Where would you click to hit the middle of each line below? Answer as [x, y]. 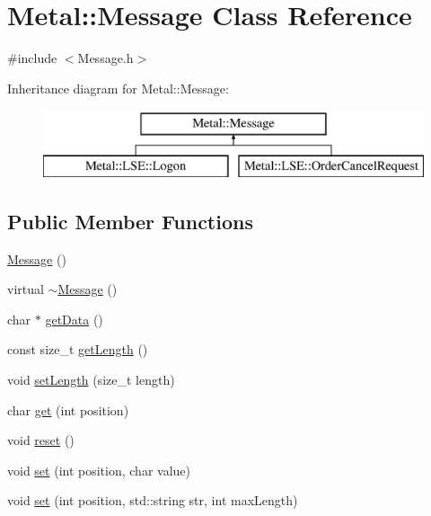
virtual [26, 289]
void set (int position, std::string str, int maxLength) [153, 500]
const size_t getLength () [78, 349]
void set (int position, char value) [99, 470]
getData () [74, 319]
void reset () [41, 440]
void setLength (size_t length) [91, 380]
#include [32, 58]
